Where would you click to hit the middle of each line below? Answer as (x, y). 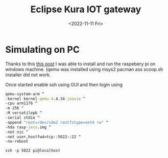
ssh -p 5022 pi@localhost (33, 151)
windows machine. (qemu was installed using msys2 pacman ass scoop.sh (84, 69)
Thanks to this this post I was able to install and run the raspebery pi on (80, 64)
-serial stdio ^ (22, 118)
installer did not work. (28, 75)
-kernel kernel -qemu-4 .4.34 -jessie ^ (45, 99)
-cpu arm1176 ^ (21, 103)
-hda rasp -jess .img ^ (28, 127)
